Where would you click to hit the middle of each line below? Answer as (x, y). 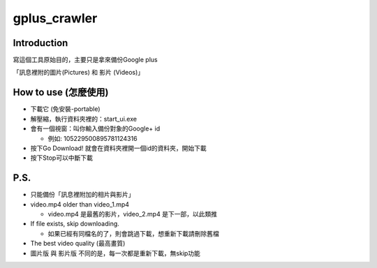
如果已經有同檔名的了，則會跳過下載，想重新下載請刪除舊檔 (133, 233)
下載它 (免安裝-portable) (65, 109)
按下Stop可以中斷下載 (62, 158)
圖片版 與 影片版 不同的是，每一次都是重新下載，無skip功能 (115, 253)
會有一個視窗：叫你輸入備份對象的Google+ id (95, 128)
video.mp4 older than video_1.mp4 (80, 204)
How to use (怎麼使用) (61, 92)
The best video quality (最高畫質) (78, 244)
